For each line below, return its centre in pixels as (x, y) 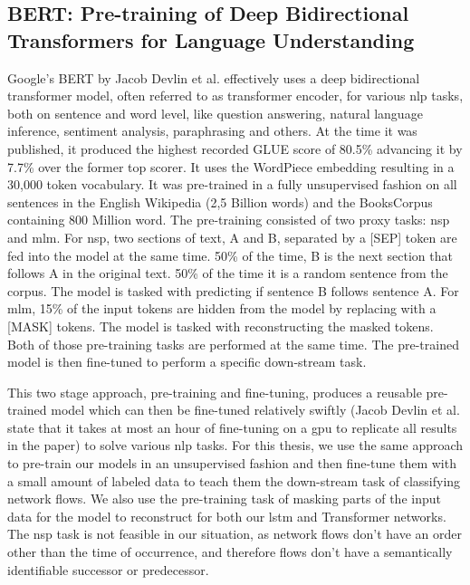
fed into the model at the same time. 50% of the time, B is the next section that (230, 255)
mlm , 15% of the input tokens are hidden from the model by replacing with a (222, 308)
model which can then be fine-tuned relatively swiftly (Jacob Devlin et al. (255, 410)
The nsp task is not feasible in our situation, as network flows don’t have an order (235, 534)
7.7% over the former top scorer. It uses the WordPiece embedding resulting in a (231, 166)
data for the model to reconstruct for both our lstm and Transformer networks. (227, 516)
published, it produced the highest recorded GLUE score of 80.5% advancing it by (235, 148)
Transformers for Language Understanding (211, 39)
